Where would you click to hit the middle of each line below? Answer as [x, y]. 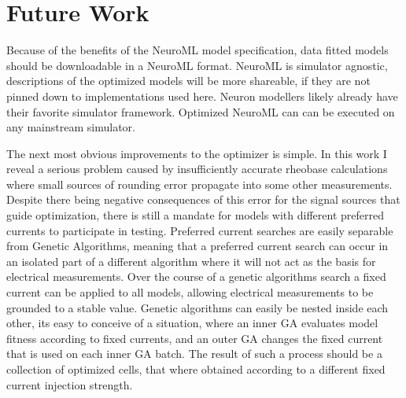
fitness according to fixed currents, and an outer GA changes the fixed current [195, 338]
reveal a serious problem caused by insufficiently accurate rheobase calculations [197, 169]
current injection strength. [70, 384]
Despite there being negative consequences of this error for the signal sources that [203, 199]
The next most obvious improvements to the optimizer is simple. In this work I [197, 153]
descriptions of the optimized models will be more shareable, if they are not [188, 81]
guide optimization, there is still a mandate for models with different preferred [195, 215]
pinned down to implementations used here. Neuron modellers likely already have [202, 96]
